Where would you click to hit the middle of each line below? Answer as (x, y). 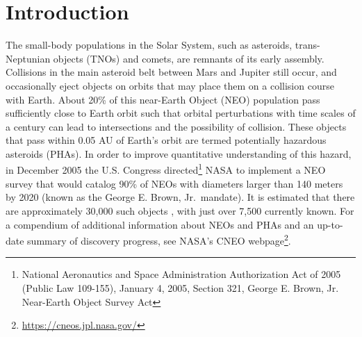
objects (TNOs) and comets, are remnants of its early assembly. (189, 58)
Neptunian (28, 58)
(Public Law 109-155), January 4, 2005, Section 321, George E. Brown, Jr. (180, 287)
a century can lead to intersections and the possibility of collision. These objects (176, 126)
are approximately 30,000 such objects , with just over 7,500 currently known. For (180, 210)
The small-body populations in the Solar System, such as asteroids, (149, 45)
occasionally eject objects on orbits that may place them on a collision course (170, 85)
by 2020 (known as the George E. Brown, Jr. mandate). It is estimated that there (180, 197)
